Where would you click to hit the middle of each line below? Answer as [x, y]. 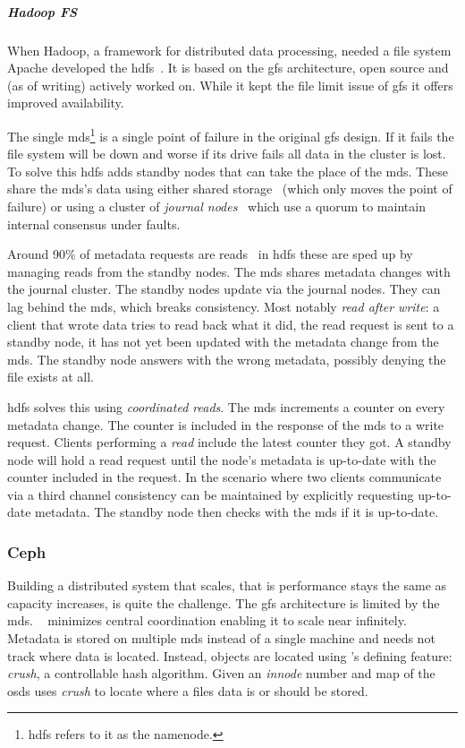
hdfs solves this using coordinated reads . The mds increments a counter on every [226, 406]
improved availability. [66, 103]
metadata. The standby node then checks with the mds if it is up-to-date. [237, 512]
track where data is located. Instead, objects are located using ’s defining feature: [230, 655]
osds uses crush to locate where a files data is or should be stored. [188, 690]
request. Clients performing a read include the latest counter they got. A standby [229, 442]
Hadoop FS [42, 11]
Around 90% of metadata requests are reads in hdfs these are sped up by [210, 254]
